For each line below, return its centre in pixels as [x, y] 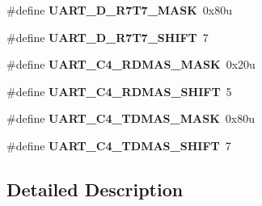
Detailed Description [95, 189]
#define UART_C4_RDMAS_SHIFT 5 [119, 91]
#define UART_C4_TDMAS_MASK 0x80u [131, 118]
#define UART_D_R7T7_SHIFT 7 [108, 37]
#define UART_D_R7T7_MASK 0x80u [120, 10]
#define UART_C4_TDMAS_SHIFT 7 [119, 145]
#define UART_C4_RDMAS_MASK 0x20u [131, 64]
